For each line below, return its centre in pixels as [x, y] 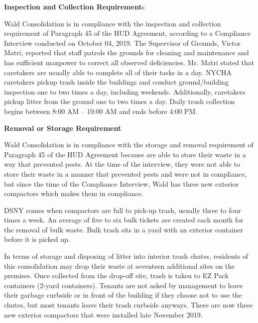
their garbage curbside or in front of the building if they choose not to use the [123, 295]
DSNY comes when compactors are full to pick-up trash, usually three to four [123, 210]
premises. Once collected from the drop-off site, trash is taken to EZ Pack [116, 275]
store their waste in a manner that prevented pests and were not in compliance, [126, 173]
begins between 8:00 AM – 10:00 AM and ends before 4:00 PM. [101, 111]
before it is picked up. [37, 239]
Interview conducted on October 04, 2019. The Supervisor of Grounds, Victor [122, 43]
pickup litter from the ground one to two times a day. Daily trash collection [120, 101]
